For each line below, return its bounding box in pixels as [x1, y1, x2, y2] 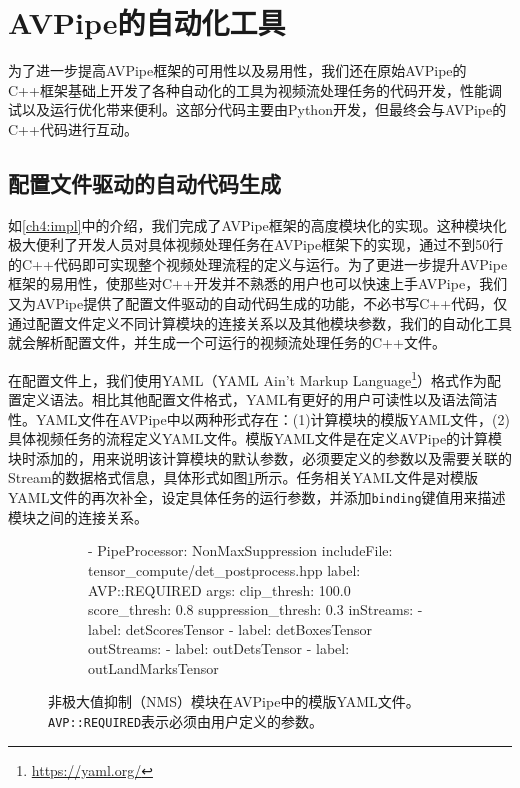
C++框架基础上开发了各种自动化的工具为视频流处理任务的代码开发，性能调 [8, 79, 502, 100]
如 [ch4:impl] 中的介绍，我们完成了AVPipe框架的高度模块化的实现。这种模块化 [8, 214, 507, 235]
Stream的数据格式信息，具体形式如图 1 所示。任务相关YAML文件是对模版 [8, 467, 479, 488]
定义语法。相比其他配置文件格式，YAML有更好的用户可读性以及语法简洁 [21, 389, 498, 410]
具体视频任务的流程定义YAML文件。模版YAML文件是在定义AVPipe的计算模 [8, 428, 503, 449]
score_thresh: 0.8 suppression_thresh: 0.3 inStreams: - [88, 599, 423, 620]
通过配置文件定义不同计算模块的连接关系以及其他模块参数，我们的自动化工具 [8, 312, 512, 333]
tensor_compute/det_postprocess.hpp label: [88, 559, 361, 580]
